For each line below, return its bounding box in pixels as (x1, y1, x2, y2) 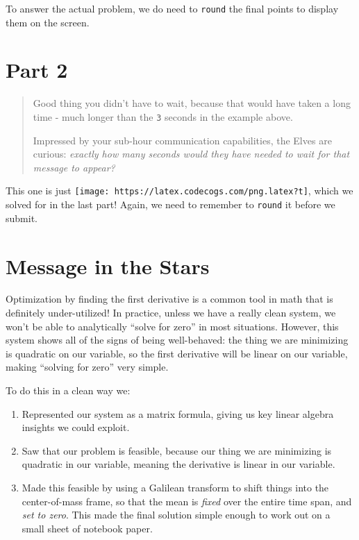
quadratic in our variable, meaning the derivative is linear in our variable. (22, 457, 335, 471)
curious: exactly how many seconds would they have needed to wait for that (33, 146, 350, 161)
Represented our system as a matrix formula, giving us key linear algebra (22, 406, 334, 421)
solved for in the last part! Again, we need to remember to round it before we (6, 197, 335, 212)
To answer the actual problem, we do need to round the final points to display (6, 1, 339, 15)
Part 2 (6, 56, 68, 84)
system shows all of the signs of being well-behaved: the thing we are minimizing (6, 332, 349, 347)
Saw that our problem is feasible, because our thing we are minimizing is (22, 443, 332, 457)
